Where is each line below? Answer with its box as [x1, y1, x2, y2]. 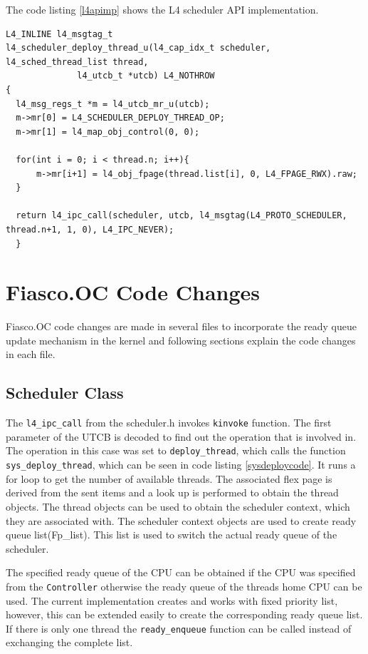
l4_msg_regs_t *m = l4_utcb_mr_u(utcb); [16, 98, 210, 109]
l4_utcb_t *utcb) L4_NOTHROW [77, 71, 215, 81]
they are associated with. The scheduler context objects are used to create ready [6, 513, 357, 528]
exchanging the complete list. [6, 635, 133, 650]
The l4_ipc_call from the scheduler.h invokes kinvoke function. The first [6, 415, 332, 430]
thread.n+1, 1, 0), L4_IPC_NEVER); [6, 224, 174, 235]
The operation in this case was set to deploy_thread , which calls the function [6, 443, 346, 458]
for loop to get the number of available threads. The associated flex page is [6, 471, 332, 486]
